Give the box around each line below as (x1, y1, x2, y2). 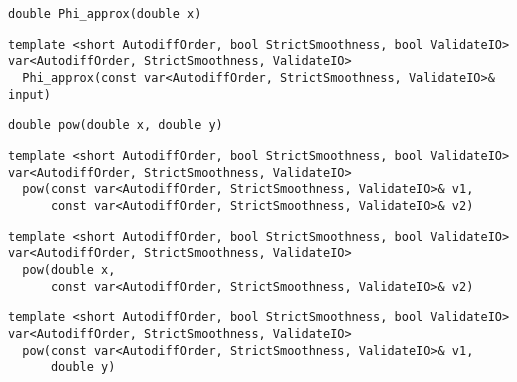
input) (8, 87, 51, 102)
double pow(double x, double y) (8, 118, 223, 133)
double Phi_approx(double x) (8, 7, 202, 21)
